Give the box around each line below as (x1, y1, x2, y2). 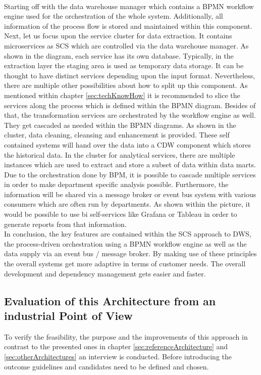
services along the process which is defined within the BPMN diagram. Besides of (4, 100, 256, 110)
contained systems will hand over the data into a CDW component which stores (4, 139, 251, 150)
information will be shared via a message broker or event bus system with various (4, 189, 256, 199)
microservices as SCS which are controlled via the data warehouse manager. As (4, 40, 249, 51)
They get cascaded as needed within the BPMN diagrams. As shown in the (4, 119, 236, 130)
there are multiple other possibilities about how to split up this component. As (4, 80, 248, 90)
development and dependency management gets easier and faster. (4, 268, 206, 278)
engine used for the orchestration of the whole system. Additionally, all (4, 11, 223, 21)
